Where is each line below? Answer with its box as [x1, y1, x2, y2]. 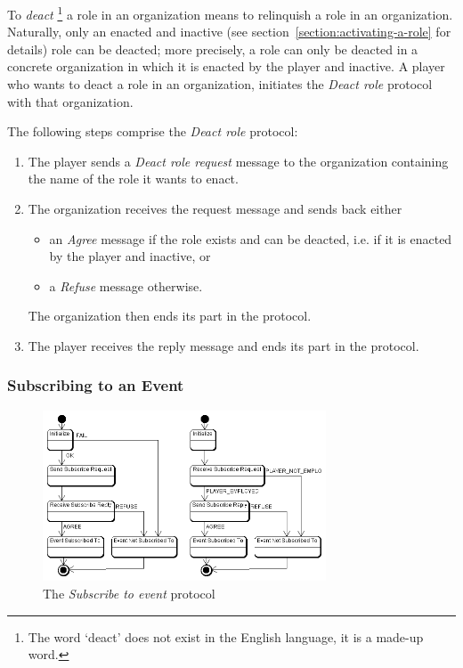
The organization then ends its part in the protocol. [28, 306, 312, 325]
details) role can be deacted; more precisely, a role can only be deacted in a [7, 39, 418, 58]
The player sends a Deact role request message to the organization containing [28, 151, 449, 170]
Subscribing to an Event [7, 374, 184, 396]
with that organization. [7, 92, 134, 110]
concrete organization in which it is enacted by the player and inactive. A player [7, 57, 445, 76]
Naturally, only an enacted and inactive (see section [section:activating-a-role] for [7, 22, 451, 41]
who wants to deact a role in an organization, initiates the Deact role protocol [7, 75, 433, 94]
